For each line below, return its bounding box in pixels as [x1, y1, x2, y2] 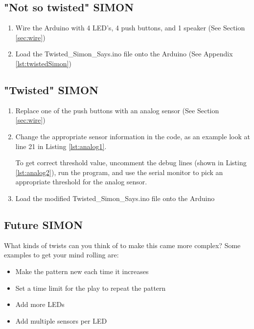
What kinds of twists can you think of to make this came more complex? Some [4, 240, 241, 250]
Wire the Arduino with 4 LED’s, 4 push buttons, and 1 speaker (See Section [15, 23, 245, 33]
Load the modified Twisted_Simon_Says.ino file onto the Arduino [15, 193, 215, 203]
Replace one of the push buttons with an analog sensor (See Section [15, 105, 219, 115]
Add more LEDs [15, 299, 65, 309]
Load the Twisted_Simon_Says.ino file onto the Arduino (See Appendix [15, 49, 233, 59]
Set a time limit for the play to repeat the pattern [15, 282, 166, 293]
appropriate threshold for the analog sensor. [15, 177, 147, 187]
